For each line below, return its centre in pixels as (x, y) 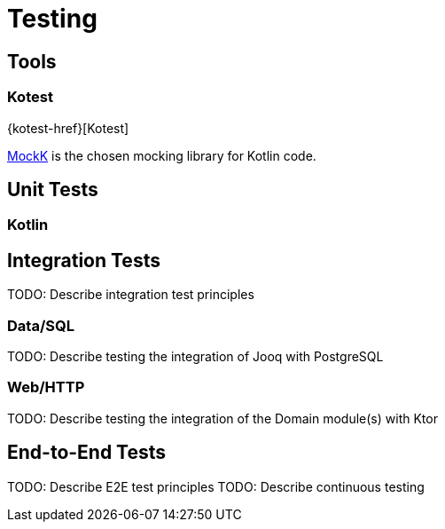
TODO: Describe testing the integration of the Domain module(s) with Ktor (222, 418)
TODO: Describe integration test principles (131, 295)
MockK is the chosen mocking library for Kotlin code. (162, 155)
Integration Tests (84, 260)
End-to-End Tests (87, 453)
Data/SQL (41, 325)
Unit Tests (53, 189)
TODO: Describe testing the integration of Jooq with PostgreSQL (195, 356)
